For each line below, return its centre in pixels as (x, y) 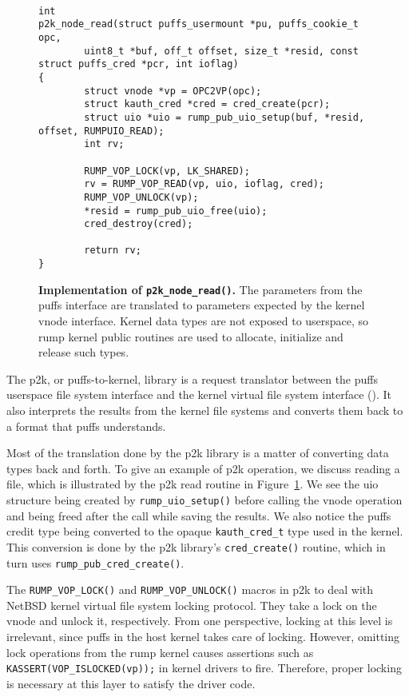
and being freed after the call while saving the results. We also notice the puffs (199, 515)
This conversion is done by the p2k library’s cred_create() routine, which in (196, 546)
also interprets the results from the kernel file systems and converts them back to (205, 410)
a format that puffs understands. (86, 426)
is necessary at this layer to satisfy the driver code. (131, 683)
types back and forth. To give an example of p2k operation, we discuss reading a (203, 468)
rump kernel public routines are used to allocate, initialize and (191, 336)
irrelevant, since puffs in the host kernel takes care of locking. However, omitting (203, 637)
